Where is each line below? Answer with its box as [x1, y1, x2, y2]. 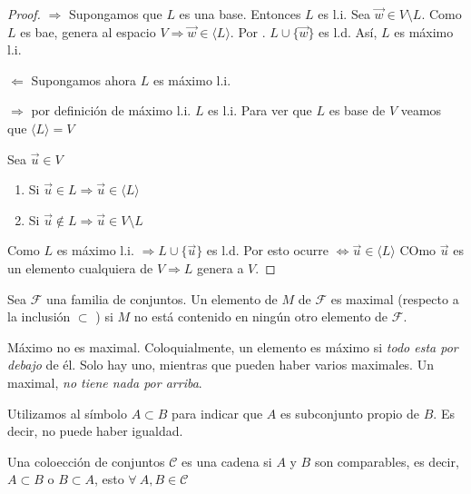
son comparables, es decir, [314, 451, 459, 470]
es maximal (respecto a [330, 289, 459, 308]
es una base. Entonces [179, 5, 301, 23]
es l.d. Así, [319, 22, 378, 41]
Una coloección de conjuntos [7, 451, 165, 470]
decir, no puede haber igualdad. [7, 421, 183, 440]
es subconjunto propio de [280, 403, 420, 422]
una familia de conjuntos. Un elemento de [45, 289, 278, 308]
